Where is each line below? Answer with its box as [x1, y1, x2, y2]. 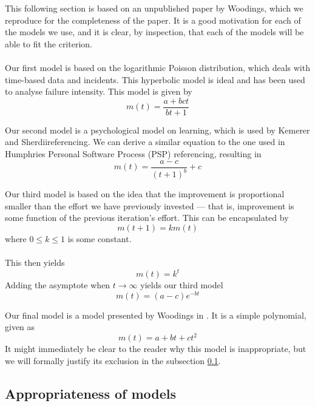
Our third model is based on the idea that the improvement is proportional [5, 188, 285, 200]
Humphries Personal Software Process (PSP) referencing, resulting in [5, 147, 262, 160]
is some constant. [67, 232, 132, 245]
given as [5, 320, 35, 333]
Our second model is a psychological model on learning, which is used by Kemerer [5, 123, 310, 136]
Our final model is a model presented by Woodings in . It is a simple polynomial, [5, 308, 307, 321]
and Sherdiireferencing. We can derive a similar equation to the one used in [5, 135, 285, 148]
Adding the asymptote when [5, 279, 110, 291]
